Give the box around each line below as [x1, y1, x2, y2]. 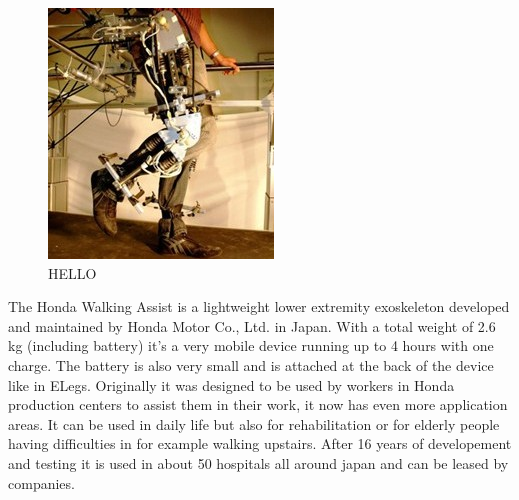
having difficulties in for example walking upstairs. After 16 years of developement [8, 433, 512, 454]
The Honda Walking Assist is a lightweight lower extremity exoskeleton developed [8, 296, 510, 317]
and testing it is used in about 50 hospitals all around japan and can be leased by [8, 452, 509, 473]
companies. [8, 472, 75, 493]
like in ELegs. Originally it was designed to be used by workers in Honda [8, 374, 455, 395]
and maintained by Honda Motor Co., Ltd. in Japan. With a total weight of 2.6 [8, 315, 496, 336]
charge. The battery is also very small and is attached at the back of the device [8, 354, 494, 375]
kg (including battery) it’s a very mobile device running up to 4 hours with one [8, 335, 494, 356]
